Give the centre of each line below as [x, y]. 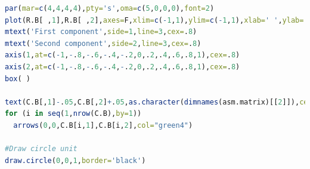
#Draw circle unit [41, 149]
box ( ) [18, 79]
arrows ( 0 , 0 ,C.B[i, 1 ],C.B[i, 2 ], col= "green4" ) [103, 125]
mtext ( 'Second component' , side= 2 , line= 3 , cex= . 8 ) [103, 43]
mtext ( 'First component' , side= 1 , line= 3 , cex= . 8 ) [101, 32]
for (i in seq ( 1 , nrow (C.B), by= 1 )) [73, 114]
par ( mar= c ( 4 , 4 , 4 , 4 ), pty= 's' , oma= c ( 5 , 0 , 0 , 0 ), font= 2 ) [110, 8]
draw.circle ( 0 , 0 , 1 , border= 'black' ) [75, 160]
